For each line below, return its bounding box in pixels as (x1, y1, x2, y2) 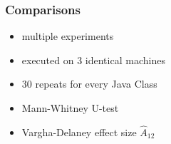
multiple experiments (21, 29, 114, 43)
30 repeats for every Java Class (21, 76, 157, 91)
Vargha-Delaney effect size (21, 124, 137, 139)
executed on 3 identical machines (21, 52, 165, 67)
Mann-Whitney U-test (21, 101, 119, 115)
